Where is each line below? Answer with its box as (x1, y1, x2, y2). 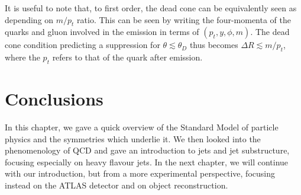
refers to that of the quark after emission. (52, 51, 203, 63)
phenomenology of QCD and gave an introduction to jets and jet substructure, (5, 144, 290, 156)
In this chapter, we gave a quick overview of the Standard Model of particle (5, 121, 279, 133)
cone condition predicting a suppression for (5, 39, 160, 51)
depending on (5, 13, 54, 25)
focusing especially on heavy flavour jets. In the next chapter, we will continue (5, 155, 289, 168)
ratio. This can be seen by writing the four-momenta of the (77, 13, 292, 25)
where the (5, 51, 40, 63)
